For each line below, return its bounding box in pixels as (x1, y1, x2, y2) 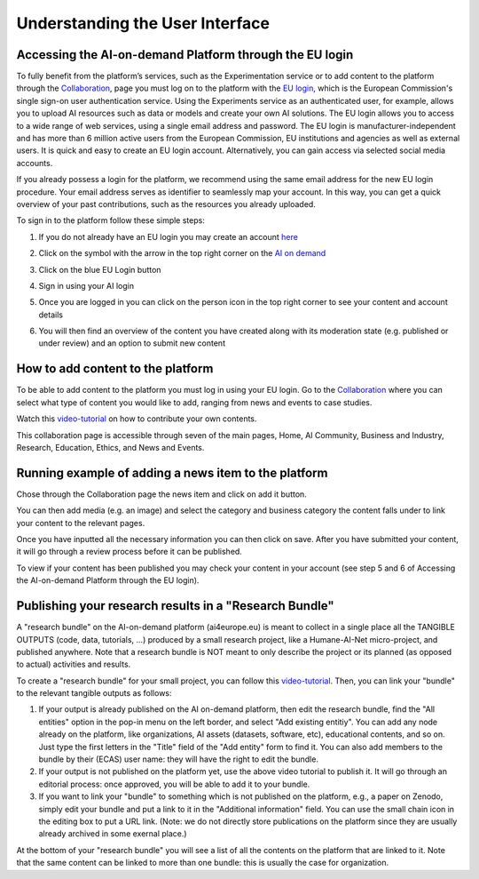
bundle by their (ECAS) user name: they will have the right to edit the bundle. (38, 754, 319, 764)
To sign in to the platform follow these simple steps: (16, 215, 206, 226)
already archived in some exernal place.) (38, 828, 187, 839)
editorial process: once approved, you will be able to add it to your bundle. (38, 779, 310, 789)
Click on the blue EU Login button (38, 264, 161, 275)
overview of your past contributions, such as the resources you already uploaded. (16, 198, 317, 209)
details (38, 309, 64, 320)
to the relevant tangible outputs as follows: (16, 688, 172, 699)
